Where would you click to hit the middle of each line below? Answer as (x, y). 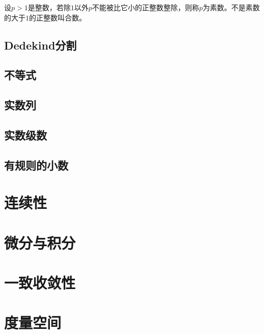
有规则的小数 (36, 165)
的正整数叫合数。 (58, 17)
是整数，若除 (49, 7)
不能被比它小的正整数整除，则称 (146, 7)
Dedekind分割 (41, 45)
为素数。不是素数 (231, 7)
